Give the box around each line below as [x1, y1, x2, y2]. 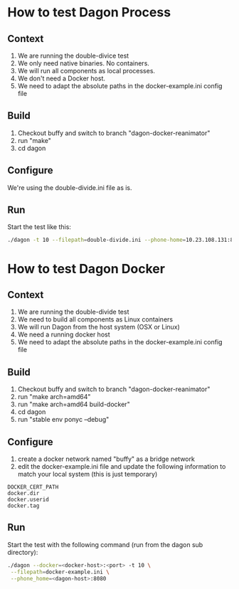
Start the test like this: [7, 223, 71, 231]
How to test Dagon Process [7, 4, 171, 21]
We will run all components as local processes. [17, 67, 155, 75]
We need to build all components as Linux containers [17, 315, 173, 324]
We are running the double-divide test [17, 307, 129, 317]
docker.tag [7, 502, 40, 509]
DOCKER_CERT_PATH [7, 483, 59, 491]
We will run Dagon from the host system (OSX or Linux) [17, 323, 180, 331]
